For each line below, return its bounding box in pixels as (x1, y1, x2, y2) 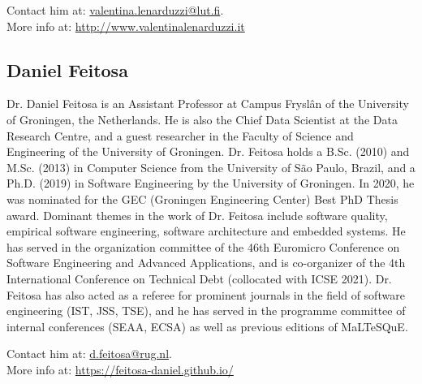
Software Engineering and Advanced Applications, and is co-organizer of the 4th (6, 254, 406, 271)
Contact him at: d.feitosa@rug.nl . (6, 345, 172, 362)
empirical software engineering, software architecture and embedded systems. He (6, 222, 406, 239)
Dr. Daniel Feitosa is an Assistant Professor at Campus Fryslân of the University (6, 95, 409, 112)
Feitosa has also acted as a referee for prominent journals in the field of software (6, 286, 405, 303)
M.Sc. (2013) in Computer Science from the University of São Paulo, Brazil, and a (6, 158, 416, 175)
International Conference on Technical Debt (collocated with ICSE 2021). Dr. (6, 270, 392, 287)
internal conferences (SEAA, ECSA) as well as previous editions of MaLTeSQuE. (6, 317, 408, 334)
